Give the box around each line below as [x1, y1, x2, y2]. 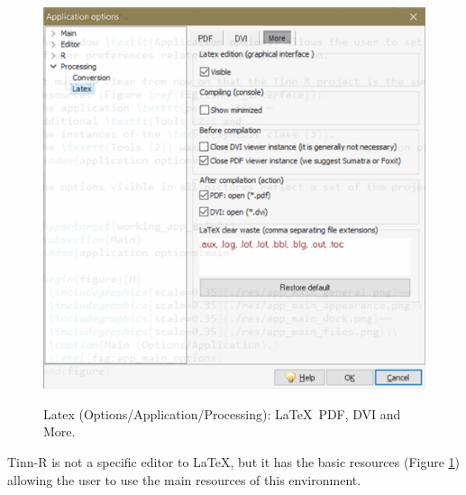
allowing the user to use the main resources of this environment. [7, 470, 361, 489]
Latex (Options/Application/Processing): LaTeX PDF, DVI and [43, 404, 401, 423]
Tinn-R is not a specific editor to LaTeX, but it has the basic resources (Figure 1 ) [7, 452, 461, 471]
